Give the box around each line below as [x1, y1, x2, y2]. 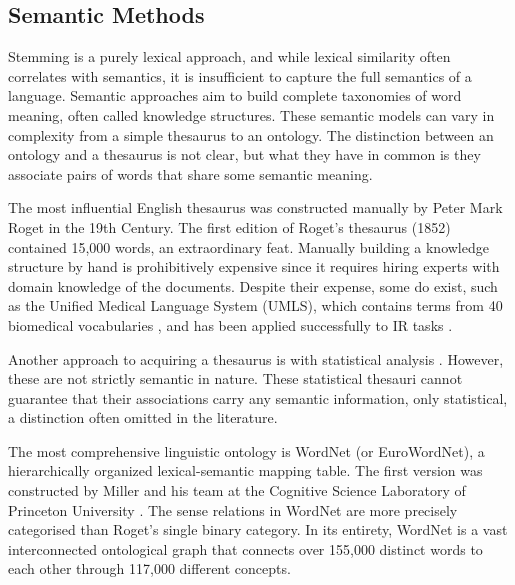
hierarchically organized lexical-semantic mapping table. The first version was [8, 460, 483, 481]
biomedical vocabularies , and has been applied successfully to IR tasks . [8, 314, 453, 335]
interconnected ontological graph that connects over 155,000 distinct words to [8, 538, 483, 559]
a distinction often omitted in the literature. [8, 407, 278, 428]
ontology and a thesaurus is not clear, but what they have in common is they [8, 144, 481, 165]
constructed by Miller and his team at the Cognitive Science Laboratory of [8, 480, 466, 501]
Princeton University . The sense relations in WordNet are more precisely [8, 499, 458, 520]
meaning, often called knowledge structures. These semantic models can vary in [8, 104, 495, 125]
